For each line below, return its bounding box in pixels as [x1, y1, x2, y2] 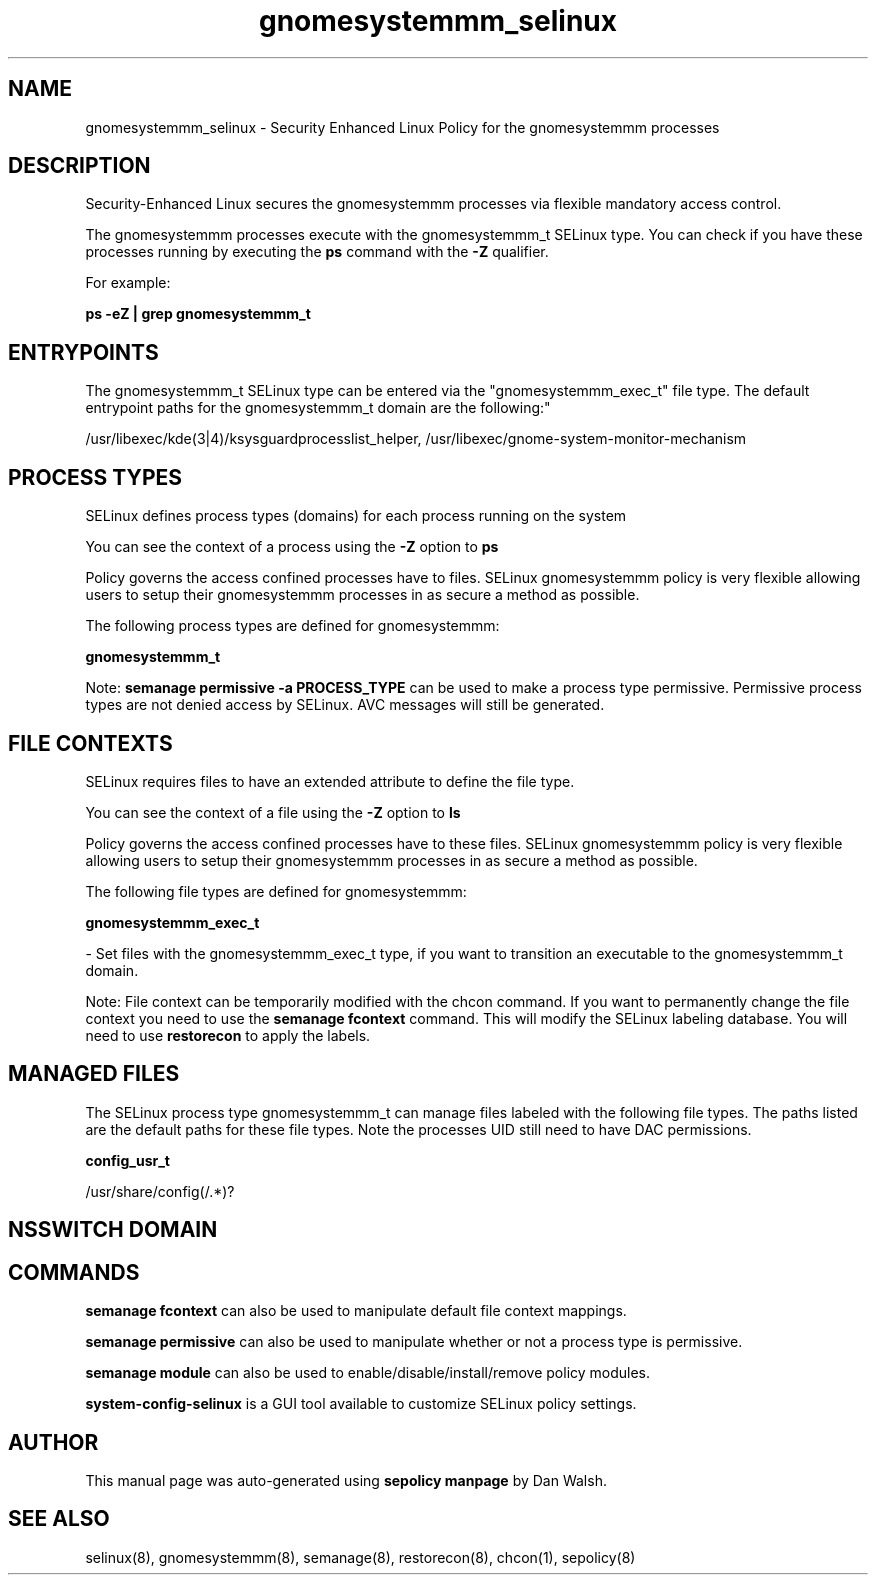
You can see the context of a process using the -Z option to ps [85, 538, 499, 556]
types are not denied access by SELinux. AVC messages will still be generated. [85, 696, 605, 714]
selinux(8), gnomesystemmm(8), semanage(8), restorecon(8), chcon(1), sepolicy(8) [85, 1548, 636, 1566]
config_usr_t [85, 1151, 170, 1169]
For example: [85, 274, 171, 292]
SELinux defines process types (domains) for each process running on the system [85, 507, 627, 525]
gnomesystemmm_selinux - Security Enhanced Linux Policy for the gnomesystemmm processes [85, 118, 720, 136]
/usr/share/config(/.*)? [85, 1182, 235, 1200]
